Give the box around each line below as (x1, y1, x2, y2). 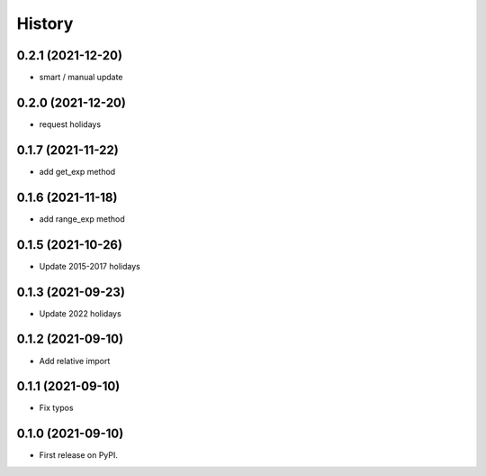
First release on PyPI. (39, 450, 119, 461)
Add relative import (39, 355, 111, 366)
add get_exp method (39, 166, 116, 177)
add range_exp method (39, 213, 125, 224)
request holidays (39, 118, 102, 130)
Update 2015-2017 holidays (39, 261, 141, 271)
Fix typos (39, 402, 74, 414)
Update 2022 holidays (39, 307, 121, 319)
